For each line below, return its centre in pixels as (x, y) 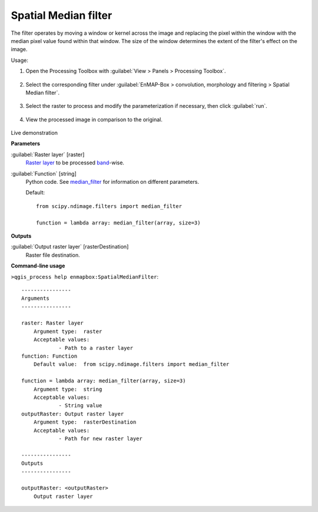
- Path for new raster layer (100, 438)
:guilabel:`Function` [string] (44, 173)
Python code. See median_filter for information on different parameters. (112, 182)
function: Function (49, 356)
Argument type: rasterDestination (85, 422)
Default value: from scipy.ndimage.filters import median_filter (131, 364)
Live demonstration (34, 133)
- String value (80, 406)
